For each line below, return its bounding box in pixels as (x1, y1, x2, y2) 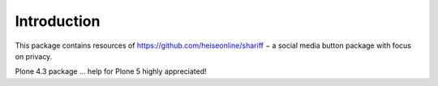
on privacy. (15, 51, 53, 61)
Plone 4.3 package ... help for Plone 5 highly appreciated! (15, 67, 207, 76)
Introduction (15, 12, 101, 30)
